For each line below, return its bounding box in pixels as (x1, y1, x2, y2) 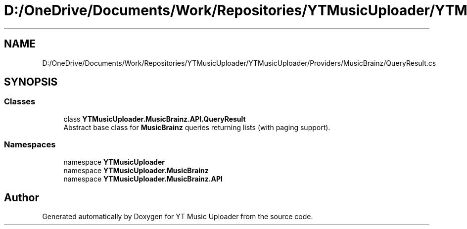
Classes (4, 96, 36, 107)
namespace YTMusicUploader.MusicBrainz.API (63, 174, 223, 183)
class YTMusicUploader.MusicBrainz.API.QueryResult (63, 114, 246, 123)
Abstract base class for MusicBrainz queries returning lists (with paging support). (63, 123, 330, 132)
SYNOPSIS (4, 76, 58, 89)
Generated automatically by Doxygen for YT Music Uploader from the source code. (42, 212, 313, 221)
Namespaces (4, 139, 56, 150)
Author (4, 191, 39, 204)
